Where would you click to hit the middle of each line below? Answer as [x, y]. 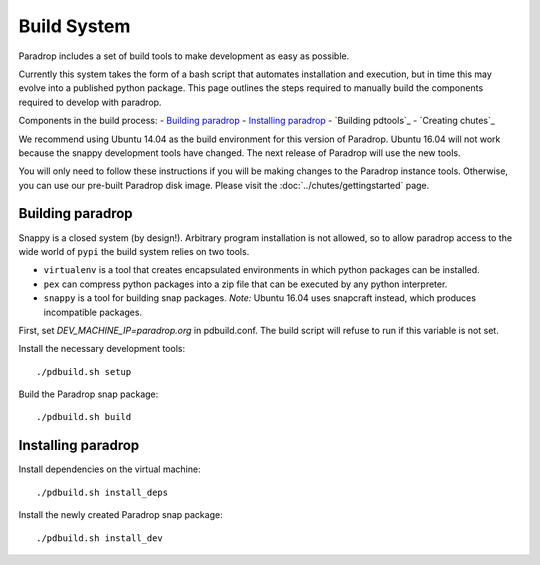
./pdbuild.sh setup [84, 371]
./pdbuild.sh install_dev [100, 538]
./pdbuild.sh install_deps [102, 492]
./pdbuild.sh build [84, 417]
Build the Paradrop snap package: [88, 394]
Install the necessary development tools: [101, 349]
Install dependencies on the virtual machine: [109, 469]
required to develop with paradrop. [90, 102]
